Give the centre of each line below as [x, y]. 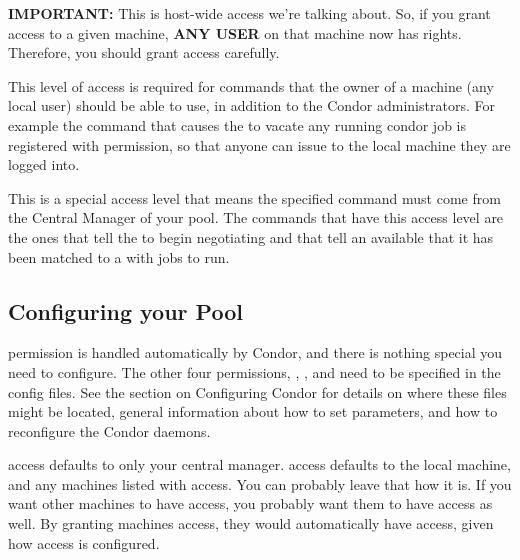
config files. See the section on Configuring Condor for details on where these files [257, 391]
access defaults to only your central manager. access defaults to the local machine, [259, 464]
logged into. [44, 164]
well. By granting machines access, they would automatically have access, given [251, 523]
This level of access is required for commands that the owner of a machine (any [251, 85]
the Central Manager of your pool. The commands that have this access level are [256, 217]
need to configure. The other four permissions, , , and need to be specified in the [254, 371]
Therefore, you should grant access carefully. [144, 52]
